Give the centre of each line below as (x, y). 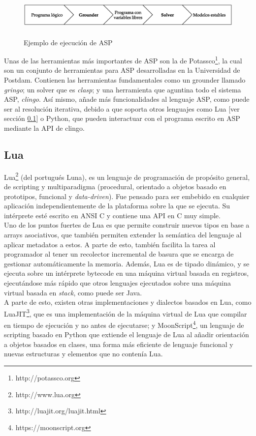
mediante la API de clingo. (44, 128)
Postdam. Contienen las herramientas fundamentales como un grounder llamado (125, 80)
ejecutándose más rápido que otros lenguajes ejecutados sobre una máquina (118, 282)
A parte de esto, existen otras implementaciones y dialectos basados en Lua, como (128, 302)
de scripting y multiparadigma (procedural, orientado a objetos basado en (115, 187)
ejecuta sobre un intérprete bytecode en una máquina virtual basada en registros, (127, 273)
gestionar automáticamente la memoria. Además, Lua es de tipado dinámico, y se (127, 263)
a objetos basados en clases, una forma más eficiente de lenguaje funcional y (119, 344)
